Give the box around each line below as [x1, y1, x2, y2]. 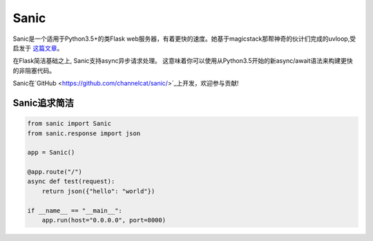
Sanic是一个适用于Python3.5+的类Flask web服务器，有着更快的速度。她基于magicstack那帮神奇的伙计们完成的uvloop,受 [12, 35, 356, 43]
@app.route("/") [27, 168, 83, 176]
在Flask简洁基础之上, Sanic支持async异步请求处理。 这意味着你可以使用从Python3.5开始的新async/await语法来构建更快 [12, 57, 353, 65]
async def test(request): [27, 177, 115, 186]
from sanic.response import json [27, 129, 141, 137]
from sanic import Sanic [27, 119, 112, 128]
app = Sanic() [27, 148, 75, 157]
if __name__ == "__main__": [27, 206, 122, 214]
